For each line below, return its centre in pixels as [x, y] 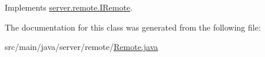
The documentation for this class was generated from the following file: [133, 27]
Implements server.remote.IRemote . [69, 7]
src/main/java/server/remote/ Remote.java [82, 47]
